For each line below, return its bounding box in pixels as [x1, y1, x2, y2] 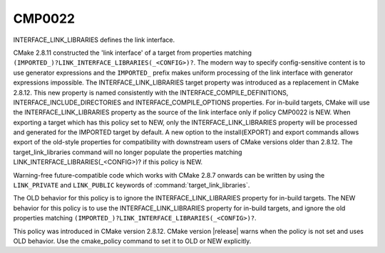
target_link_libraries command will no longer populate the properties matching [13, 148, 242, 156]
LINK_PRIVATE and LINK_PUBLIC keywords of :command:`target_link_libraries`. [13, 181, 250, 190]
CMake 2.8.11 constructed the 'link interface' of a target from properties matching [13, 48, 252, 57]
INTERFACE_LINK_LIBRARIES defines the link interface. [13, 36, 175, 44]
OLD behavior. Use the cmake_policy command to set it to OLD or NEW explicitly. [13, 237, 252, 245]
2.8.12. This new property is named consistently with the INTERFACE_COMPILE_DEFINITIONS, [13, 88, 289, 97]
